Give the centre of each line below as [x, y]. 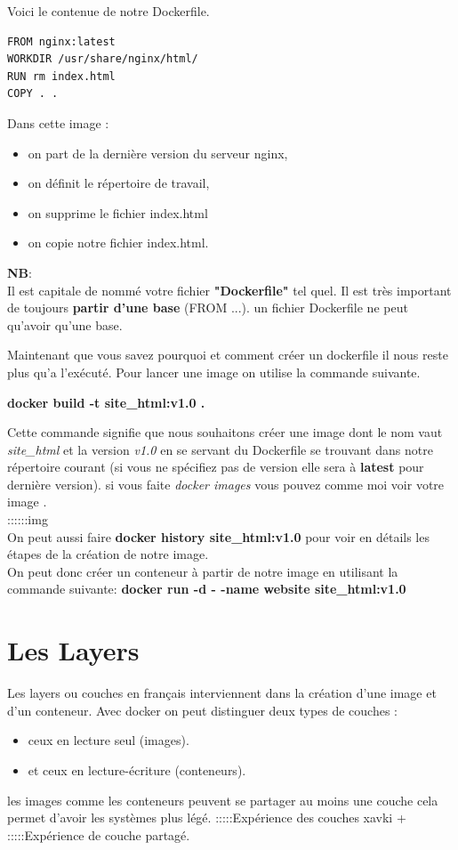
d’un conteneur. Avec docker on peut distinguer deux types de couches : [203, 710]
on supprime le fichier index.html [118, 212]
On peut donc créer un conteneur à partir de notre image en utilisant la [203, 571]
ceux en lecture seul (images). [108, 740]
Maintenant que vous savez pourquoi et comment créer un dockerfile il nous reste [228, 355]
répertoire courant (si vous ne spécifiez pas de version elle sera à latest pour [216, 467]
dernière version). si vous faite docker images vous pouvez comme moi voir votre [226, 484]
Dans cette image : [58, 122]
